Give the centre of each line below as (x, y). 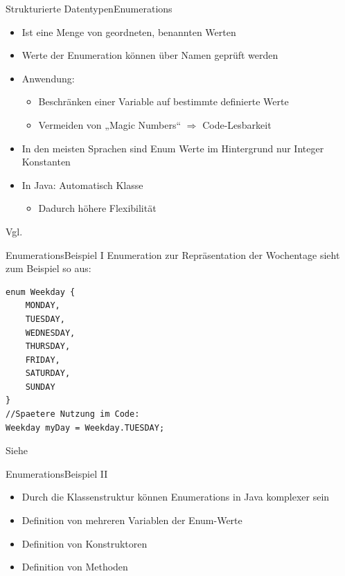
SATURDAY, (48, 373)
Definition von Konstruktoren (85, 543)
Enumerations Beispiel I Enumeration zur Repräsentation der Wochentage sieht (173, 254)
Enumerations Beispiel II (57, 473)
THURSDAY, (48, 346)
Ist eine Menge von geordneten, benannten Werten (129, 31)
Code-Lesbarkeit (237, 124)
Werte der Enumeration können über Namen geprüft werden (150, 55)
